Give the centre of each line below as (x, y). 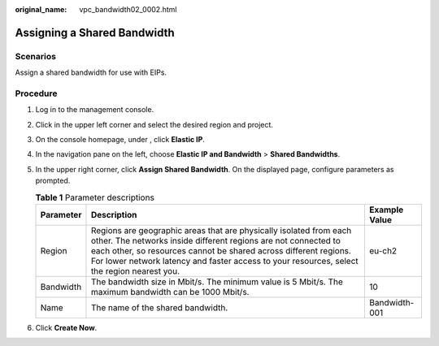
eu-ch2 (383, 251)
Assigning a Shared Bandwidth (95, 32)
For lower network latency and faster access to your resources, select (225, 262)
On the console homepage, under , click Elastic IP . (120, 140)
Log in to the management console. (95, 110)
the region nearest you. (135, 271)
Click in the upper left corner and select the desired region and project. (154, 124)
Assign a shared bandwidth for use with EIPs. (91, 72)
